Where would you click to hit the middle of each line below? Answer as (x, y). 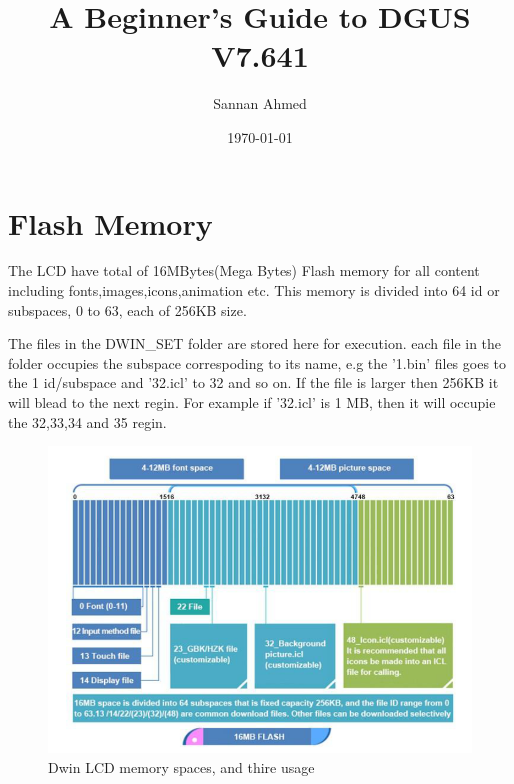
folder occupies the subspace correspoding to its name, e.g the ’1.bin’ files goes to (257, 362)
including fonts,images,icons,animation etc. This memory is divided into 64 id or (254, 290)
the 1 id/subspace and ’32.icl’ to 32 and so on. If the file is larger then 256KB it (253, 382)
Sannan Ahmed (260, 103)
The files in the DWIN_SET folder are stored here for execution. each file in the (255, 343)
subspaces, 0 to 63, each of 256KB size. (127, 309)
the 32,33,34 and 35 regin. (87, 421)
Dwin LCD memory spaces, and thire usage (181, 766)
